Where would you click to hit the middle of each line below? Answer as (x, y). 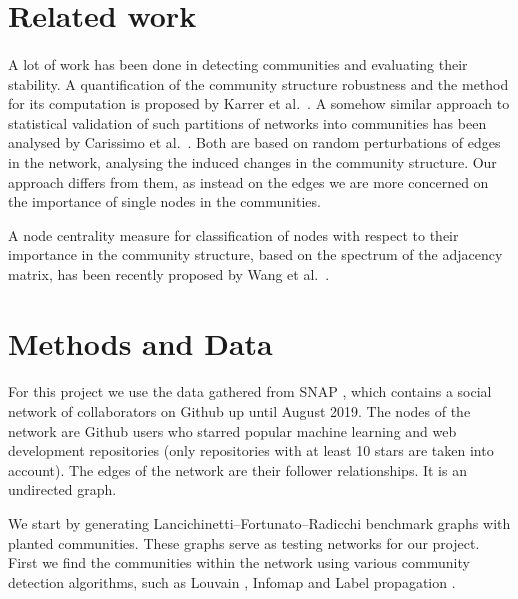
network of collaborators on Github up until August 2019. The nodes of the (239, 411)
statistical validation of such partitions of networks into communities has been (247, 122)
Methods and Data (140, 342)
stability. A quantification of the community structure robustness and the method (258, 83)
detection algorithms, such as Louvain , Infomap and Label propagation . (232, 581)
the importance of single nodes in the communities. (164, 201)
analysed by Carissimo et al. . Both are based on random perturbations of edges (254, 142)
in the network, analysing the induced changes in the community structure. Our (252, 161)
